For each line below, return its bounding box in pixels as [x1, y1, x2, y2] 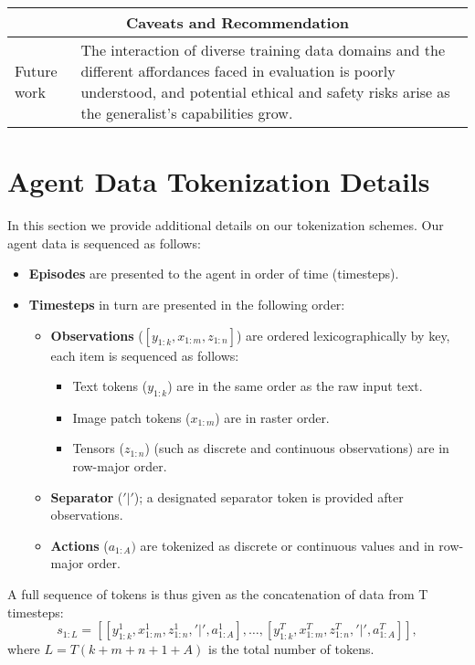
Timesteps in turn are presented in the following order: [28, 294, 345, 313]
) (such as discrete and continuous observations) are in [144, 438, 449, 458]
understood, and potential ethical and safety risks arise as [80, 81, 450, 102]
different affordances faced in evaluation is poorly [80, 60, 396, 81]
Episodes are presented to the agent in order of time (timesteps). [28, 264, 399, 283]
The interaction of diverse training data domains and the [80, 39, 445, 60]
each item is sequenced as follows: [50, 345, 239, 364]
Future [15, 60, 58, 81]
